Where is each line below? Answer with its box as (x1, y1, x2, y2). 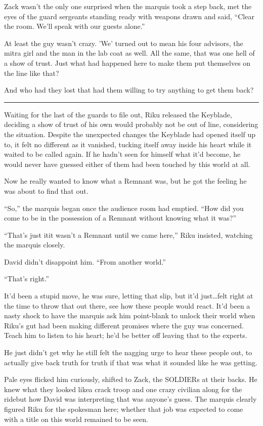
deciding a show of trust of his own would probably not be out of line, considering (4, 119, 258, 130)
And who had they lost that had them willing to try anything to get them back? (4, 84, 254, 95)
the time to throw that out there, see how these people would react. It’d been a (4, 300, 250, 311)
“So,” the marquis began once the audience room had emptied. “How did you (4, 202, 244, 213)
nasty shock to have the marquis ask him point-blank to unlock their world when (4, 310, 255, 321)
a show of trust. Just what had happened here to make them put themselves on (4, 57, 251, 68)
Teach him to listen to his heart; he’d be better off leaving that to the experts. (4, 330, 247, 340)
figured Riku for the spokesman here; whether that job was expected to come (4, 404, 243, 414)
